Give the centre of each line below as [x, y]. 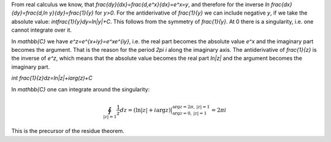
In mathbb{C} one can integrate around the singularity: [81, 89]
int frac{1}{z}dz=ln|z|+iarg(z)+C [52, 78]
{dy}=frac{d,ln [30, 13]
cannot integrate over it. [42, 30]
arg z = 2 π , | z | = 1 [191, 107]
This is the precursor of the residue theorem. [68, 131]
